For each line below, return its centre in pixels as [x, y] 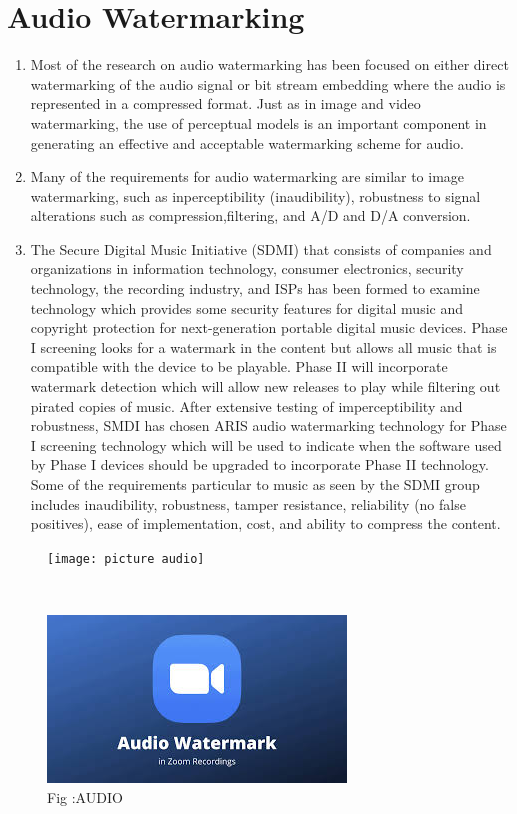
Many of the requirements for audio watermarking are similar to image [247, 176]
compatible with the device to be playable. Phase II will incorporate [239, 366]
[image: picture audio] [126, 558]
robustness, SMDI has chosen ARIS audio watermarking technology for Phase [268, 425]
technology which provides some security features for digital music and [246, 307]
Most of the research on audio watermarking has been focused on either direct [269, 64]
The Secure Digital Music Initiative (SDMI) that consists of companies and [261, 248]
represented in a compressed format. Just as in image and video [225, 103]
